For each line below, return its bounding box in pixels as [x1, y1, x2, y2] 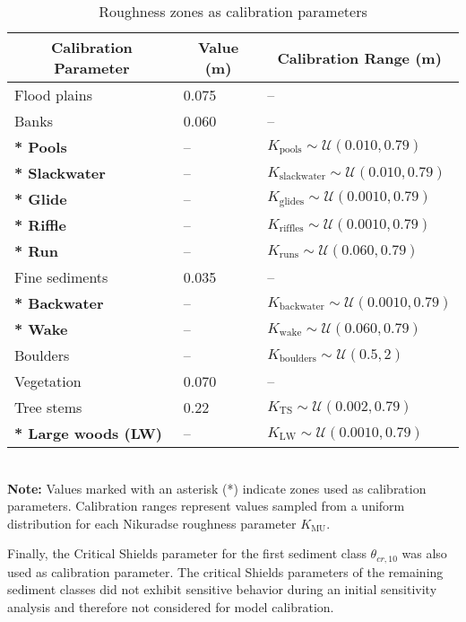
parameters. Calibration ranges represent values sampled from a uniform [7, 496, 405, 515]
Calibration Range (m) [277, 47, 442, 68]
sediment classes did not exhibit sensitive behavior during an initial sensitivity [7, 580, 437, 599]
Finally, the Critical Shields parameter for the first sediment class [7, 544, 367, 563]
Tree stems [14, 397, 82, 417]
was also [401, 544, 447, 563]
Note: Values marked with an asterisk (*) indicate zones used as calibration [7, 478, 427, 497]
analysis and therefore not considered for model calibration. [7, 598, 334, 617]
